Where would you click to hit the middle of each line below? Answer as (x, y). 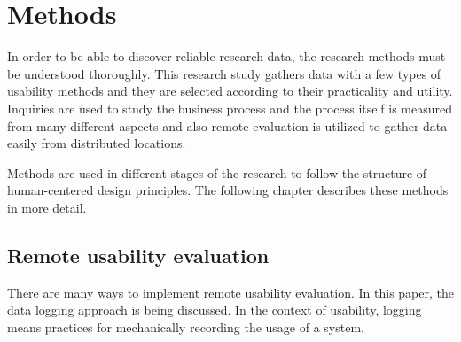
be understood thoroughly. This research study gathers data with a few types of (224, 73)
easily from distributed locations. (97, 143)
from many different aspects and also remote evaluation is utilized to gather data (227, 125)
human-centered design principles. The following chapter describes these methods (228, 190)
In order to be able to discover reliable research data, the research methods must (227, 56)
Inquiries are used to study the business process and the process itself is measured (230, 108)
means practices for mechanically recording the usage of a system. (186, 326)
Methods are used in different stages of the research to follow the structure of (217, 172)
